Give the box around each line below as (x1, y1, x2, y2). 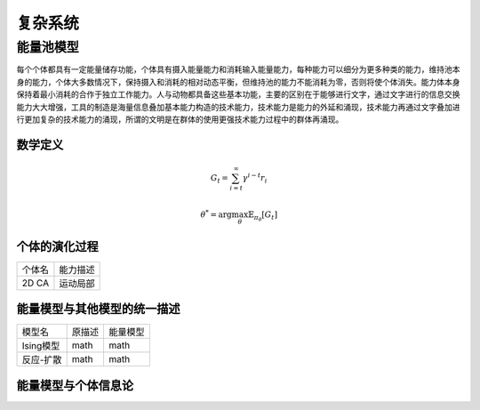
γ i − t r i (242, 172, 268, 185)
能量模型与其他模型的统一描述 (16, 301, 180, 317)
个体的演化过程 (16, 238, 99, 253)
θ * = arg (200, 208, 233, 220)
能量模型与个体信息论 (16, 378, 133, 393)
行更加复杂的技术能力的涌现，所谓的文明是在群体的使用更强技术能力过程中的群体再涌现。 (16, 114, 344, 125)
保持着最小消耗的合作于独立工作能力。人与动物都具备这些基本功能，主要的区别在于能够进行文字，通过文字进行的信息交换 (16, 89, 460, 100)
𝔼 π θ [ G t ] (247, 210, 278, 223)
